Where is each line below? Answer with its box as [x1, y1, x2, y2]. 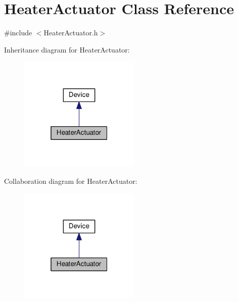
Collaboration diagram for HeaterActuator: [4, 175, 137, 186]
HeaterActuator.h [43, 27, 98, 38]
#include [4, 27, 32, 38]
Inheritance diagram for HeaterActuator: [4, 44, 130, 55]
